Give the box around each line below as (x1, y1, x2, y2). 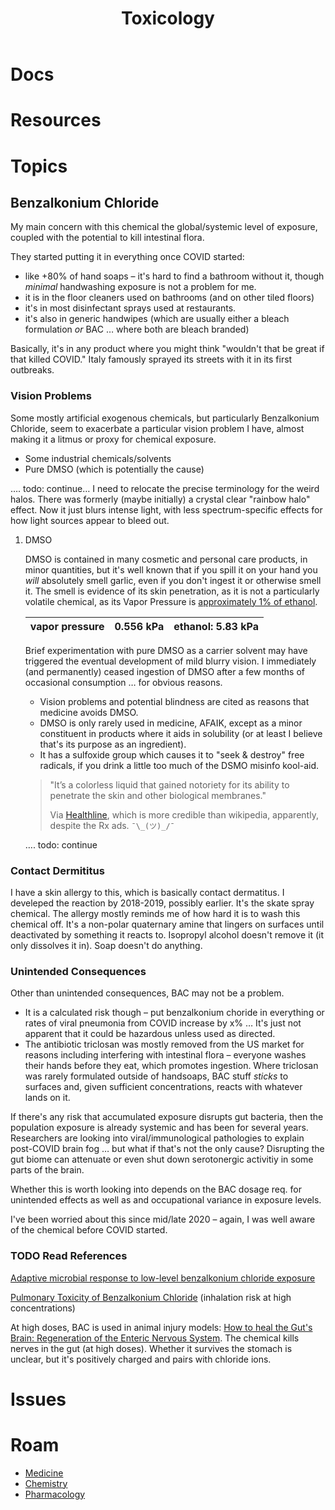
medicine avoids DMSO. (39, 706, 139, 718)
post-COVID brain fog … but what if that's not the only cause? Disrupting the (10, 1143, 325, 1155)
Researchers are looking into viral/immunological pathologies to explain (10, 1132, 305, 1144)
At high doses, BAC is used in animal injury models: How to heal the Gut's (10, 1321, 313, 1333)
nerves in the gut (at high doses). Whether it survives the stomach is (10, 1342, 293, 1354)
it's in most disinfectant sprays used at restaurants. (24, 302, 237, 314)
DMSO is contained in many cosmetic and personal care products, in (24, 553, 308, 565)
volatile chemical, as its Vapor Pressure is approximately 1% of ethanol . (24, 595, 318, 607)
